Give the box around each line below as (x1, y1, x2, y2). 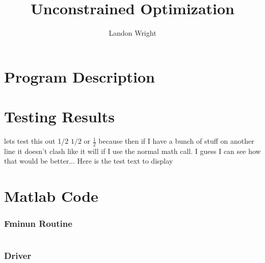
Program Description (4, 66, 155, 87)
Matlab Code (4, 186, 98, 206)
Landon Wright (109, 28, 156, 38)
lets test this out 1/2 (4, 136, 69, 146)
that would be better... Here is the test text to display (4, 155, 173, 166)
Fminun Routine (4, 217, 72, 230)
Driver (4, 249, 32, 261)
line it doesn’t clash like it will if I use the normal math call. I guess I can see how (4, 145, 261, 156)
